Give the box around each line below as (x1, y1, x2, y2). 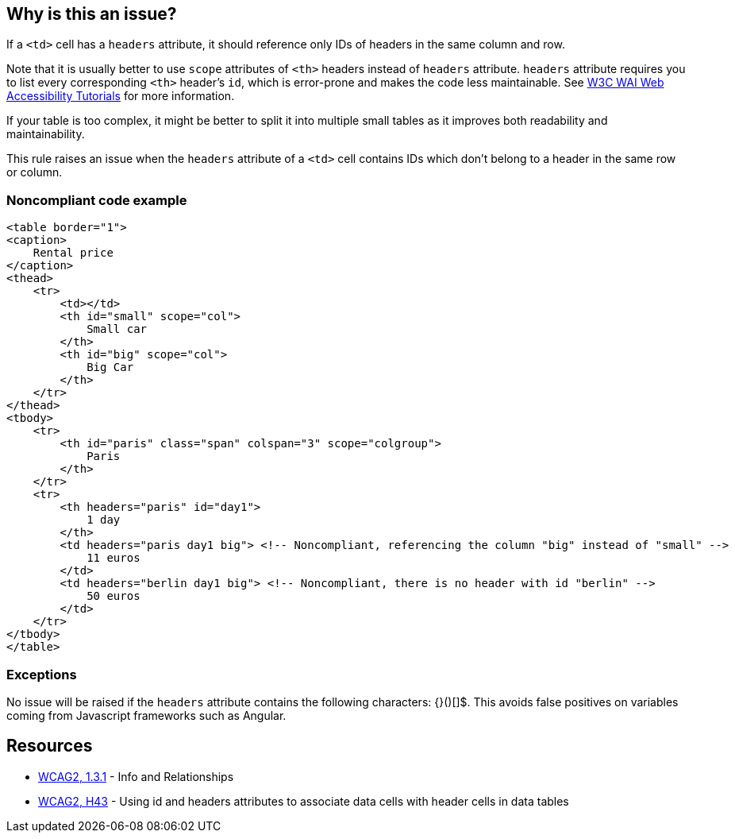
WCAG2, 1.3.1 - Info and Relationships (38, 769, 234, 783)
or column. (6, 165, 63, 180)
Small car (87, 323, 148, 336)
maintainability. (6, 127, 85, 141)
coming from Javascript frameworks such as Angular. (6, 708, 287, 722)
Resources (6, 736, 93, 756)
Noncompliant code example (6, 191, 187, 208)
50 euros (87, 590, 140, 603)
